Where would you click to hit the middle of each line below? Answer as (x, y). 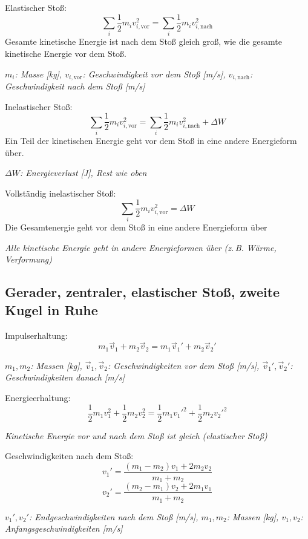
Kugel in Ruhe (51, 309)
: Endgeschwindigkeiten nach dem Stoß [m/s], (113, 516)
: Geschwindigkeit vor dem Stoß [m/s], (154, 73)
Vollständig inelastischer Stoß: (61, 193)
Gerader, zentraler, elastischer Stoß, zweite (143, 292)
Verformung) (29, 259)
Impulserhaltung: (36, 335)
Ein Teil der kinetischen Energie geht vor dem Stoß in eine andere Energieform (151, 141)
